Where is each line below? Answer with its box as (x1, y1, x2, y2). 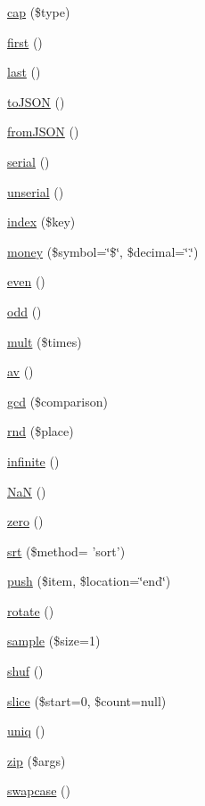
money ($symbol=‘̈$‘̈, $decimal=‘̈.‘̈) (7, 242, 199, 260)
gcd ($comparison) (7, 391, 108, 410)
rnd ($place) (7, 422, 74, 440)
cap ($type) (7, 3, 70, 21)
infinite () (7, 451, 60, 470)
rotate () (7, 601, 54, 620)
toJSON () (7, 92, 65, 111)
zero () (7, 512, 44, 530)
